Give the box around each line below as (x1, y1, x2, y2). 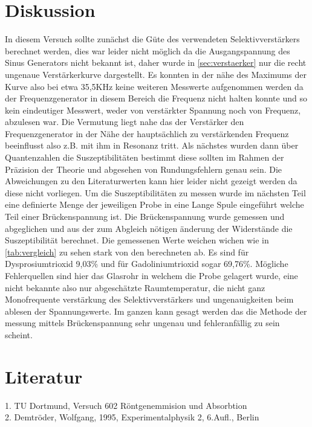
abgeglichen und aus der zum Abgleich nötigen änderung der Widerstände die (5, 222, 293, 234)
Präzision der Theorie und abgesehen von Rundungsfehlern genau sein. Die (5, 162, 282, 175)
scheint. (5, 328, 33, 341)
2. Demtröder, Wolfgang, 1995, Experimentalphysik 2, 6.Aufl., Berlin (5, 411, 259, 423)
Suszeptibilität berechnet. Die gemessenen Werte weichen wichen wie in (5, 234, 269, 246)
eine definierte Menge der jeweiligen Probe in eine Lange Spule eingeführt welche (5, 198, 304, 211)
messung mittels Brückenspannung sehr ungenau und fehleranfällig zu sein (5, 316, 280, 329)
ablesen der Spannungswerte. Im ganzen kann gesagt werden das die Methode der (5, 304, 307, 317)
